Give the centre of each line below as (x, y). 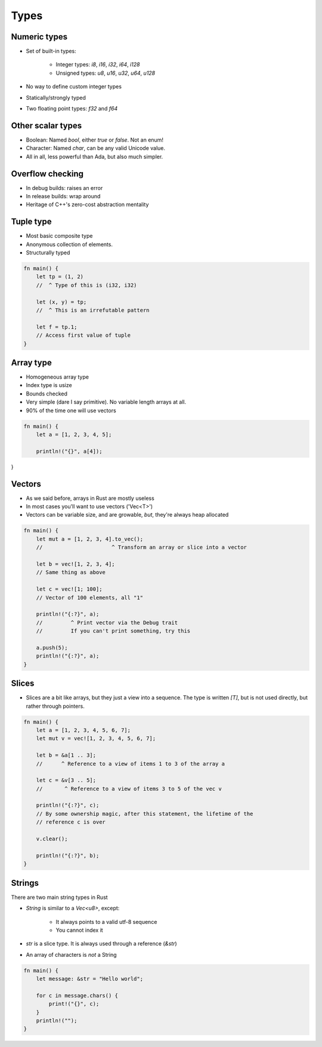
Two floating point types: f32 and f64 (72, 109)
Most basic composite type (59, 236)
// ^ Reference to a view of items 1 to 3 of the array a (131, 764)
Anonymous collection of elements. (69, 244)
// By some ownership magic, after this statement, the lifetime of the (145, 813)
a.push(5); (52, 647)
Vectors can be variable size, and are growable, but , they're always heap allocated (127, 515)
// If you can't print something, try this (113, 631)
